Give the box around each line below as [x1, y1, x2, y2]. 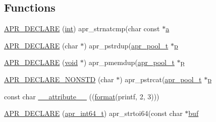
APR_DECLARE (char [4, 40, 78, 50]
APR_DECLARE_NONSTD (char [4, 74, 114, 84]
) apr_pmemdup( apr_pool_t [83, 57, 175, 68]
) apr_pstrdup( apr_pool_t [84, 40, 169, 50]
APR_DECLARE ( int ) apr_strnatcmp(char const [4, 23, 160, 34]
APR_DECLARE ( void [4, 57, 78, 68]
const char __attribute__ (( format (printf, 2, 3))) [4, 91, 159, 101]
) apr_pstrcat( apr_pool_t [120, 74, 202, 84]
